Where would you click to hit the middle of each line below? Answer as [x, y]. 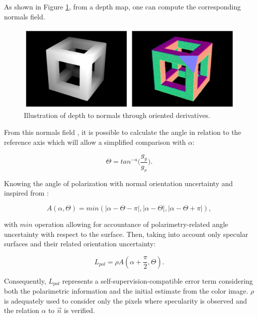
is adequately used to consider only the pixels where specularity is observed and [126, 300]
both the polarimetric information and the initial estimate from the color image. [126, 291]
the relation [22, 310]
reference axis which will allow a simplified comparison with [95, 142]
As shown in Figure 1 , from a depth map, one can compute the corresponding [123, 6]
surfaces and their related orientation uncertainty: [80, 244]
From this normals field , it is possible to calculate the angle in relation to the [123, 132]
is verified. [80, 310]
